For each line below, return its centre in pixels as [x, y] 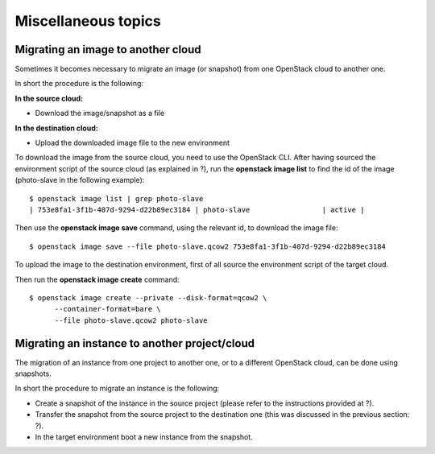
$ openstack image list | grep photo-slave [116, 198]
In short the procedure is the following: [79, 84]
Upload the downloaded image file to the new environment [132, 143]
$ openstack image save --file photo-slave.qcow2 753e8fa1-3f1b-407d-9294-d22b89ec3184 [208, 246]
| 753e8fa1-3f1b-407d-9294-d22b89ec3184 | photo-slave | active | [197, 210]
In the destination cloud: [56, 128]
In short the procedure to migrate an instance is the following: [117, 388]
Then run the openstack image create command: [97, 279]
